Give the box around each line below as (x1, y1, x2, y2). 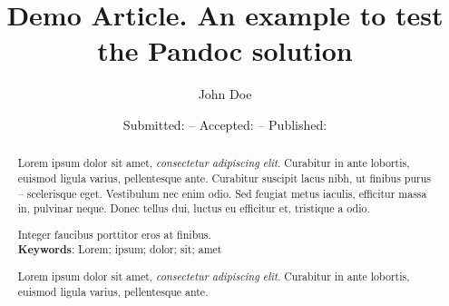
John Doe (198, 84, 252, 104)
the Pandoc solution (97, 32, 353, 69)
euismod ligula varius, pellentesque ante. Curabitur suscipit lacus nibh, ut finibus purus (17, 170, 432, 185)
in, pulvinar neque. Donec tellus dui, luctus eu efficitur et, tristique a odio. (17, 201, 370, 216)
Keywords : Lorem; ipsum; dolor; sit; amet (17, 242, 222, 258)
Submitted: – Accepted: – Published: (122, 114, 327, 133)
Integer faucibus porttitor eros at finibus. (17, 226, 211, 242)
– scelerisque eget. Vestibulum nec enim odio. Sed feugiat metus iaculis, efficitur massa (17, 185, 427, 201)
